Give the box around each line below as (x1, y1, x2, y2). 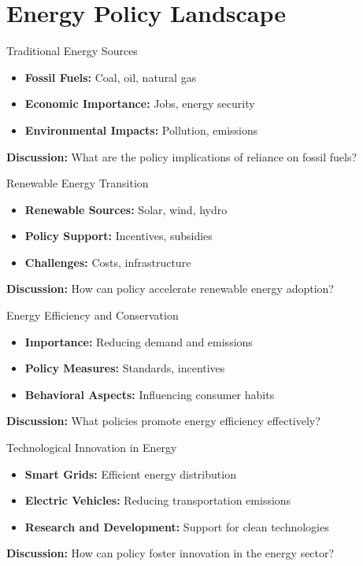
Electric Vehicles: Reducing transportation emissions (24, 492, 291, 509)
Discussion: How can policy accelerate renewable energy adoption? (6, 280, 334, 297)
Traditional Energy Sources (6, 43, 138, 59)
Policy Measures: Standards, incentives (24, 360, 225, 376)
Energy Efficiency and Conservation (6, 307, 179, 324)
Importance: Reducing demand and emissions (24, 333, 253, 350)
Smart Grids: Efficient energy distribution (24, 465, 236, 482)
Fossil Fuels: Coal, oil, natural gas (24, 68, 197, 85)
